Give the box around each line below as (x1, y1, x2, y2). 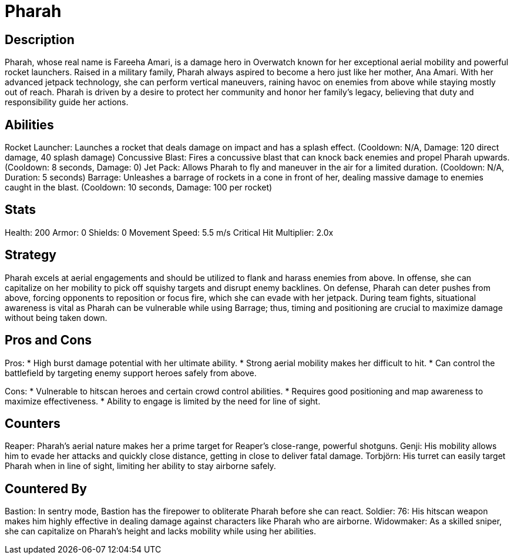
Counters (5, 416, 61, 431)
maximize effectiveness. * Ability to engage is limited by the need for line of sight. (5, 396, 321, 406)
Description (5, 32, 75, 47)
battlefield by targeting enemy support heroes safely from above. (5, 367, 257, 378)
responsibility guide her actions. (5, 97, 129, 108)
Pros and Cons (5, 333, 92, 348)
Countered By (5, 481, 87, 496)
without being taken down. (5, 312, 107, 323)
